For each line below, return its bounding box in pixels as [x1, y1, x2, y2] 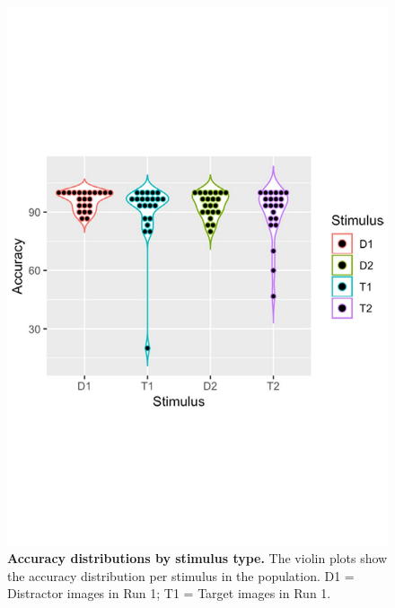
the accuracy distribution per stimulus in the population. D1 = [7, 566, 355, 585]
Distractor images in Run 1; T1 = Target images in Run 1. [7, 584, 331, 603]
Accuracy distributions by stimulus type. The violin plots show [7, 549, 388, 568]
